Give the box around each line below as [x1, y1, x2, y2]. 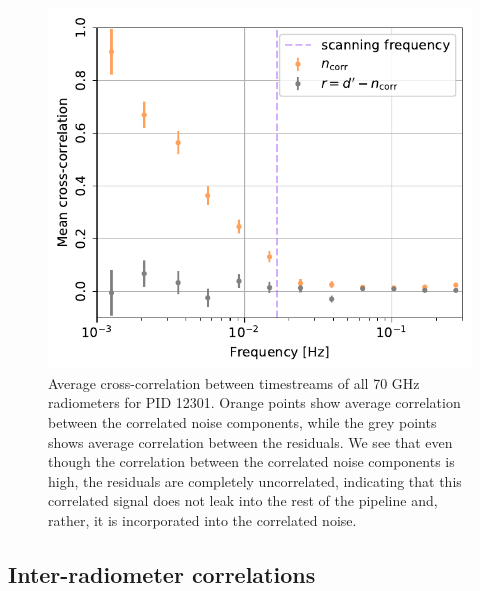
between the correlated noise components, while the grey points [48, 411, 437, 432]
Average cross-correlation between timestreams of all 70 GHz [48, 372, 420, 393]
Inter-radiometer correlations [8, 558, 316, 589]
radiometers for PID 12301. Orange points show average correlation [48, 392, 461, 413]
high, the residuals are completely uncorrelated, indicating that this [48, 470, 462, 491]
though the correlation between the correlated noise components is [48, 451, 455, 472]
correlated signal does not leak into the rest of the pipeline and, [48, 490, 438, 511]
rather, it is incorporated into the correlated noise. [48, 509, 357, 530]
